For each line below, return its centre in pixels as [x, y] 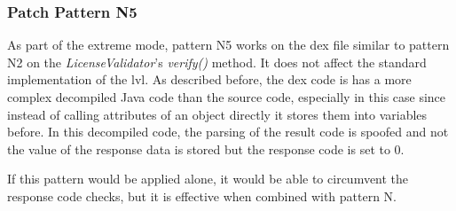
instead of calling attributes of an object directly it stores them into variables [217, 114]
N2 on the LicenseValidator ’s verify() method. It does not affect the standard [217, 62]
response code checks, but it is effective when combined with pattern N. [202, 195]
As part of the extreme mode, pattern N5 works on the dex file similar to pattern [228, 45]
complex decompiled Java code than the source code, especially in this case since [227, 97]
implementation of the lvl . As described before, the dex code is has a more [209, 79]
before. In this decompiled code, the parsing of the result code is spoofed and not [228, 132]
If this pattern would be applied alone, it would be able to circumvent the [208, 179]
